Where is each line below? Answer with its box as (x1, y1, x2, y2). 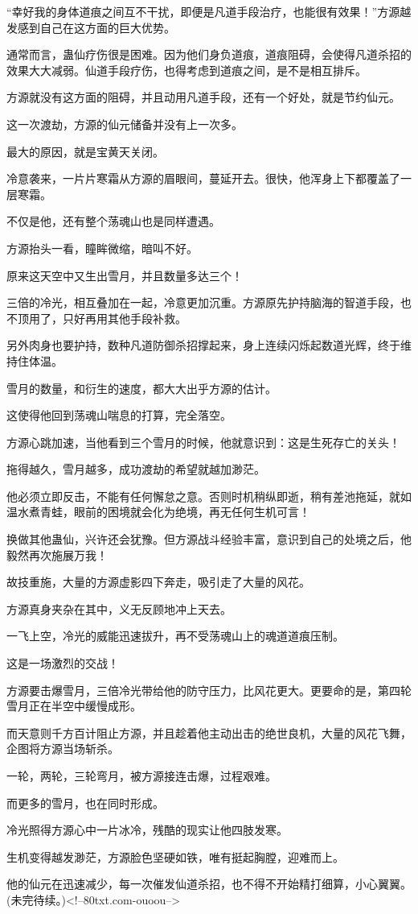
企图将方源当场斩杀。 (6, 740, 119, 757)
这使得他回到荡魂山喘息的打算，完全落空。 (6, 407, 232, 424)
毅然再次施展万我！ (6, 546, 108, 563)
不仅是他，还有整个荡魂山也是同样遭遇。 (6, 213, 220, 230)
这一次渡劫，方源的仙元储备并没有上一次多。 (6, 115, 243, 132)
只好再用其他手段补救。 (62, 309, 186, 326)
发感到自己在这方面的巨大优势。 (6, 19, 175, 35)
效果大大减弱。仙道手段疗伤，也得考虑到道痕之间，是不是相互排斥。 (6, 61, 367, 78)
